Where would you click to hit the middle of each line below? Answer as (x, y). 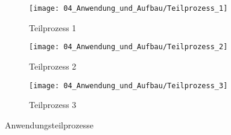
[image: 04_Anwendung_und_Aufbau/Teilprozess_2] (128, 47)
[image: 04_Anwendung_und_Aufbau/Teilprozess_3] (128, 85)
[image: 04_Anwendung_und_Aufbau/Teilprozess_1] (128, 8)
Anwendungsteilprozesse (49, 124)
